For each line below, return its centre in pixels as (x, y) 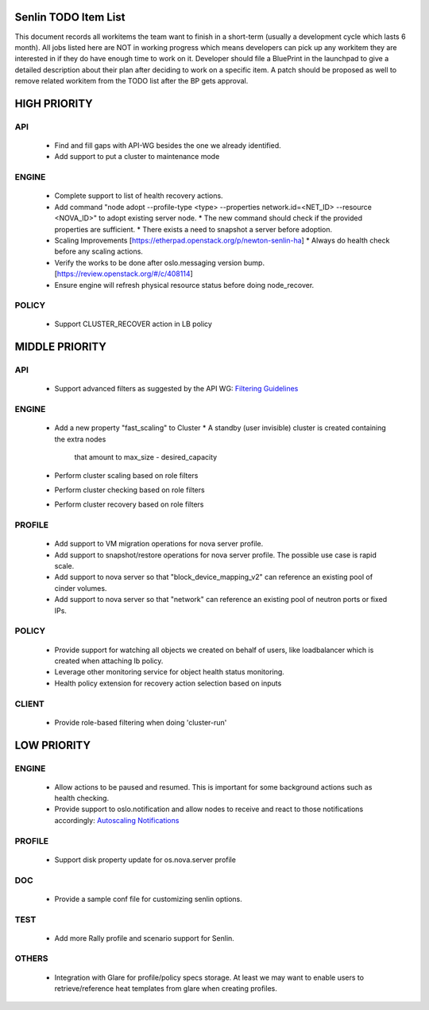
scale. (64, 566)
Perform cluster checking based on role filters (130, 490)
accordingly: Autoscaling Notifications (117, 820)
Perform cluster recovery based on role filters (129, 504)
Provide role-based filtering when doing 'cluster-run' (141, 722)
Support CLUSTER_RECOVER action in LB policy (133, 324)
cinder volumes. (81, 588)
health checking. (82, 798)
